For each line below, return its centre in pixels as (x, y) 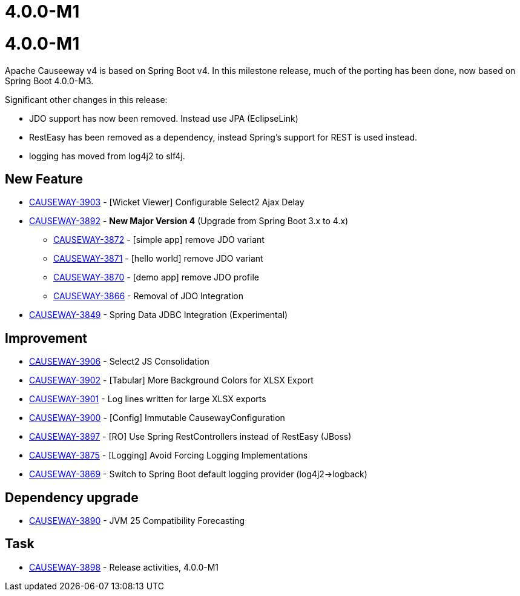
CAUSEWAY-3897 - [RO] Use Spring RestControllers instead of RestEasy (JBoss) (190, 437)
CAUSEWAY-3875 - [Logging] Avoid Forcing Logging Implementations (169, 455)
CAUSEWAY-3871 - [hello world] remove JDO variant (158, 259)
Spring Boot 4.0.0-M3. (49, 81)
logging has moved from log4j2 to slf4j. (107, 156)
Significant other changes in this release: (86, 99)
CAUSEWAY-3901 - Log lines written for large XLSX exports (148, 399)
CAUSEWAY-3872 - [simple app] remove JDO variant (159, 240)
